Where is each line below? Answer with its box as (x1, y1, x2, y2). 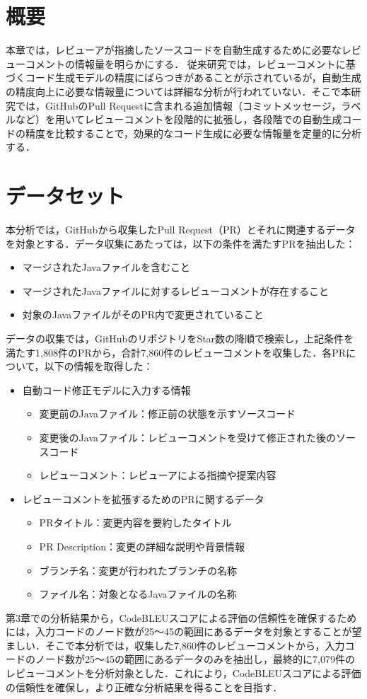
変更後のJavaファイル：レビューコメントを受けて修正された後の (39, 429, 337, 444)
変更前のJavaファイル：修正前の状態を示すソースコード (39, 406, 296, 421)
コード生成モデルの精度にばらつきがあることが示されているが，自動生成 (25, 70, 361, 85)
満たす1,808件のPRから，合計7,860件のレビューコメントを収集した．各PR (6, 345, 346, 359)
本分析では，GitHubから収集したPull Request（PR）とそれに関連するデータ (6, 222, 356, 236)
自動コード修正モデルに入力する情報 (22, 382, 191, 397)
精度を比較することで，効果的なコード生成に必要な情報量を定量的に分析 (25, 125, 362, 140)
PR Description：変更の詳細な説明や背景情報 (39, 538, 245, 553)
